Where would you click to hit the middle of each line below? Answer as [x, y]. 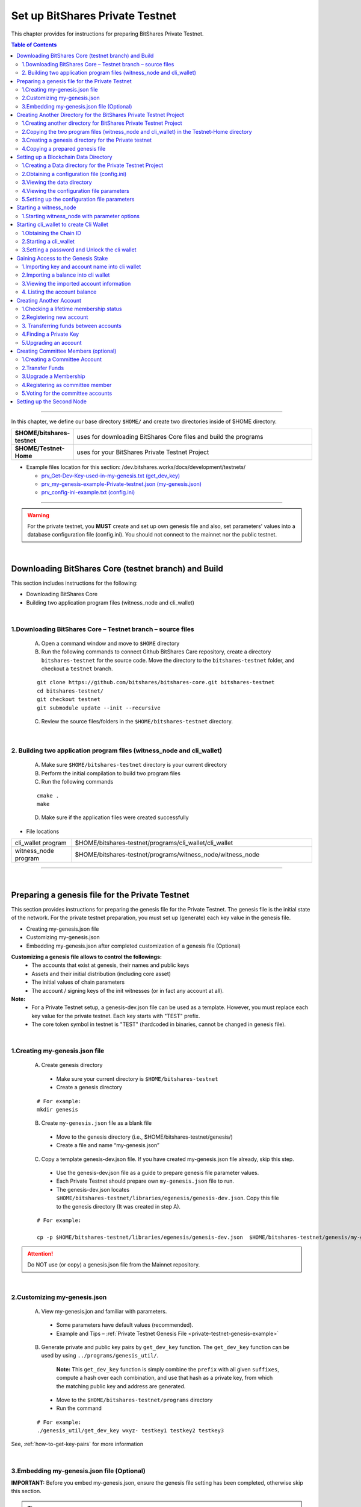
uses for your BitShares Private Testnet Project [143, 452]
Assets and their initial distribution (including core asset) [101, 974]
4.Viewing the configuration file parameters [76, 190]
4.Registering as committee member [67, 385]
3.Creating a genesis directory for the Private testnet [87, 140]
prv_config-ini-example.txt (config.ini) [88, 492]
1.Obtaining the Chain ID [51, 233]
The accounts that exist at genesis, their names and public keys [110, 965]
